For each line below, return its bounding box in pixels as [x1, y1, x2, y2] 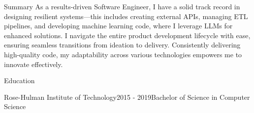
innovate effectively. [4, 59, 63, 69]
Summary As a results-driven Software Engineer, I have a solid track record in [4, 1, 240, 11]
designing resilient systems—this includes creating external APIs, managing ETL [4, 11, 248, 21]
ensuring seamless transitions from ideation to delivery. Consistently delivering [4, 40, 241, 50]
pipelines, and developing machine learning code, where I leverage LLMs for [4, 21, 233, 31]
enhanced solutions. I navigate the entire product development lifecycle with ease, [4, 30, 251, 40]
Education [4, 75, 35, 86]
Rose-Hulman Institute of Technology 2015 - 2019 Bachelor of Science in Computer [4, 91, 250, 102]
